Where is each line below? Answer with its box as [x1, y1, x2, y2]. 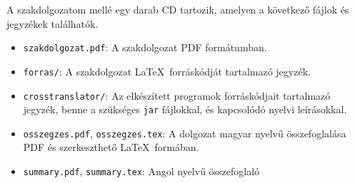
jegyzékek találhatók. [6, 16, 99, 31]
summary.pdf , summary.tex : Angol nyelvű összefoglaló [23, 164, 260, 179]
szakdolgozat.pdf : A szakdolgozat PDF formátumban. [23, 40, 267, 55]
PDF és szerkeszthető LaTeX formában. [23, 140, 199, 155]
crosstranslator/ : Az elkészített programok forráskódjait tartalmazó [23, 88, 331, 103]
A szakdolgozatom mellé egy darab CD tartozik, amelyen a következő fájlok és [6, 2, 349, 16]
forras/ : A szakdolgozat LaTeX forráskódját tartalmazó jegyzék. [23, 63, 311, 78]
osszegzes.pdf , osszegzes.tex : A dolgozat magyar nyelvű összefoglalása [23, 125, 346, 140]
